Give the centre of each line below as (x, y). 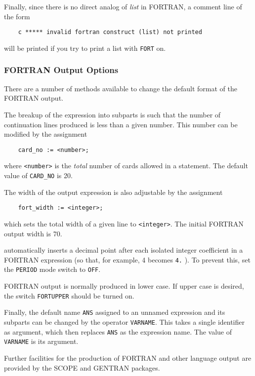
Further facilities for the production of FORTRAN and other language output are (128, 357)
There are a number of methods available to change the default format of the (121, 88)
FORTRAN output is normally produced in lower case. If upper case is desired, (124, 286)
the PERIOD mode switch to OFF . (52, 269)
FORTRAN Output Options (61, 70)
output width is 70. (33, 233)
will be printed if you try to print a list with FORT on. (85, 48)
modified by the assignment (46, 134)
